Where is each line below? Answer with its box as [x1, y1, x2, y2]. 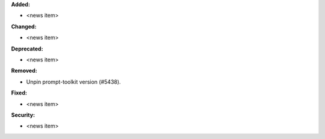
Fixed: [11, 89, 27, 96]
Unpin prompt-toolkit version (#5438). [26, 78, 121, 85]
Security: [11, 111, 36, 119]
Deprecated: [11, 45, 43, 52]
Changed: [11, 23, 37, 30]
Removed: [11, 67, 37, 75]
